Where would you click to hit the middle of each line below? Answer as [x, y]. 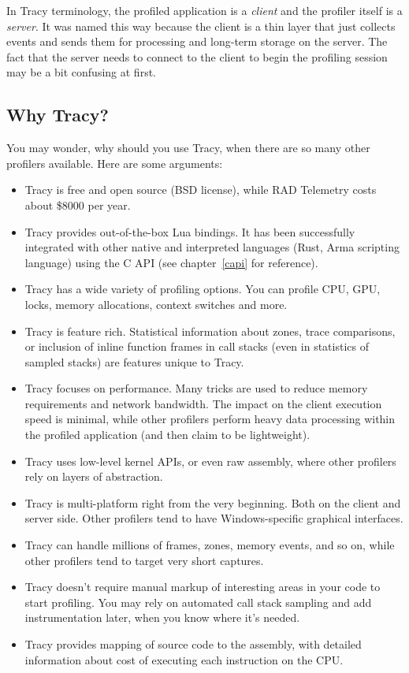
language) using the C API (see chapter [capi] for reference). [171, 262]
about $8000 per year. [78, 205]
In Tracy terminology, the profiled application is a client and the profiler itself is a [204, 10]
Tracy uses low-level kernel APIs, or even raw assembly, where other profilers [210, 461]
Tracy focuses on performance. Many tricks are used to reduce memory [196, 388]
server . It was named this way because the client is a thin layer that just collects [201, 26]
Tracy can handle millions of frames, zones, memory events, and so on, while [210, 545]
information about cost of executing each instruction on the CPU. [184, 659]
